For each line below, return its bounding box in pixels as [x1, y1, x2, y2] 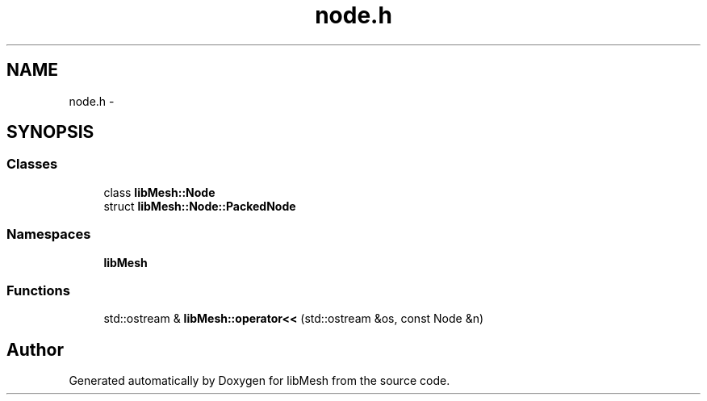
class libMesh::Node [103, 185, 215, 199]
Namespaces [6, 226, 91, 243]
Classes [6, 156, 58, 173]
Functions [6, 282, 70, 299]
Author [6, 339, 64, 360]
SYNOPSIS [6, 122, 94, 143]
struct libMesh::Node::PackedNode [103, 198, 296, 213]
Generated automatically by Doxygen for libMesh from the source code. [69, 374, 450, 388]
